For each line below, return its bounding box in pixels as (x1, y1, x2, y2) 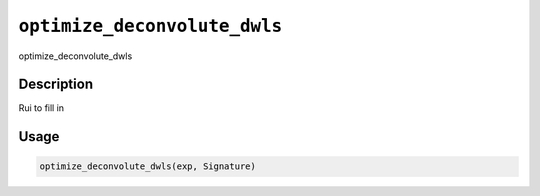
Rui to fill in (18, 102, 65, 114)
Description (18, 76, 94, 93)
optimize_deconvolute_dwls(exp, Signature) (39, 161, 257, 172)
